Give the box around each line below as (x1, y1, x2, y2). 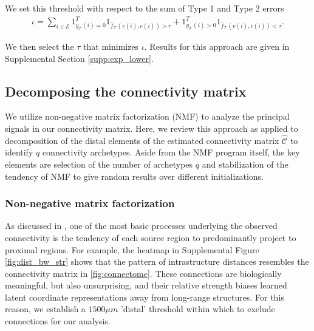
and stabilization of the (202, 157, 288, 170)
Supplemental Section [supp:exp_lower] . (5, 52, 154, 64)
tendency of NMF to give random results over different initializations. (5, 169, 264, 182)
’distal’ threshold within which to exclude (120, 302, 275, 315)
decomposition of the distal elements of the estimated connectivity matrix (5, 134, 279, 146)
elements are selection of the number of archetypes (5, 157, 193, 170)
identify (5, 146, 33, 159)
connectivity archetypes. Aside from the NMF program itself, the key (42, 146, 300, 159)
